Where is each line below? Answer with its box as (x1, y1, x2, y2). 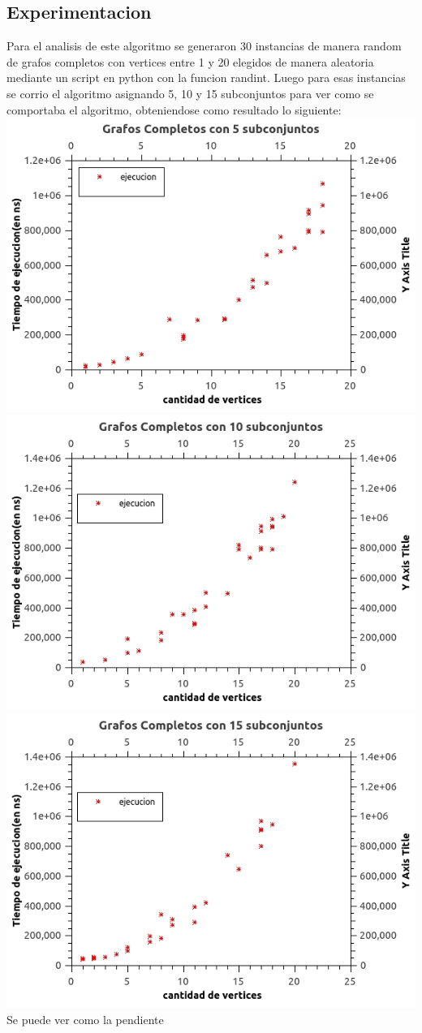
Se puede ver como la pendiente (6, 1011, 164, 1028)
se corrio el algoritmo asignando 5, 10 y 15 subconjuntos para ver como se (6, 84, 374, 101)
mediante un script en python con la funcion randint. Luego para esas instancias (6, 69, 406, 86)
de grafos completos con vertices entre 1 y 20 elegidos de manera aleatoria (6, 53, 374, 70)
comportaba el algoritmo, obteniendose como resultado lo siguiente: (6, 101, 342, 118)
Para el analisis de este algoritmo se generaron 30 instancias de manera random (6, 37, 402, 54)
